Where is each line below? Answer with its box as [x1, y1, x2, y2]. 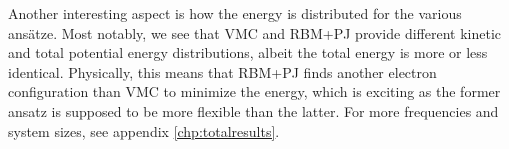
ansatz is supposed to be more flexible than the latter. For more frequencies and [8, 100, 499, 121]
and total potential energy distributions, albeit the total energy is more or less [8, 42, 488, 63]
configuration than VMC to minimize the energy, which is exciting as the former [8, 81, 501, 102]
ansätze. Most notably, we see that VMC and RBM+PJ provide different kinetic [8, 22, 502, 43]
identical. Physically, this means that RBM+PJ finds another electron [8, 61, 437, 82]
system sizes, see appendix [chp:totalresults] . [8, 120, 280, 141]
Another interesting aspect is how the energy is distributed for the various [8, 3, 462, 23]
